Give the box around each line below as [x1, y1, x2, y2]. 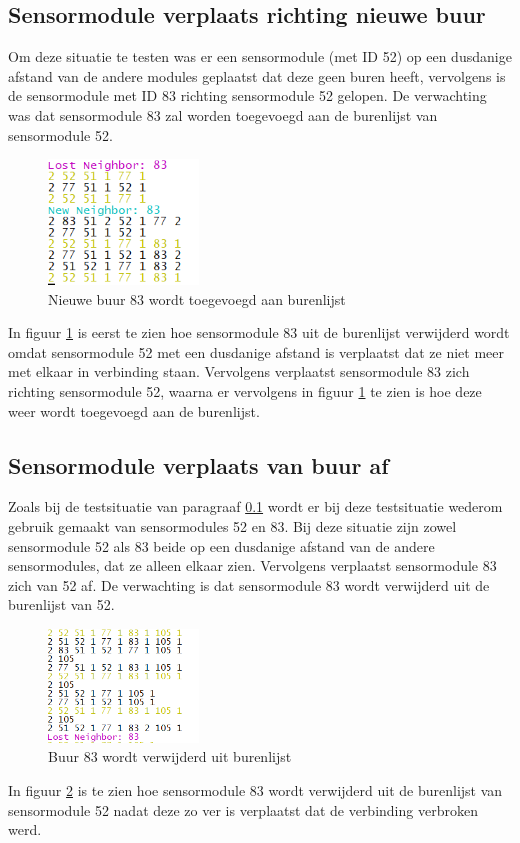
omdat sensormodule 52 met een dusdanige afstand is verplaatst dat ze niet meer [8, 341, 504, 362]
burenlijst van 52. [8, 594, 115, 615]
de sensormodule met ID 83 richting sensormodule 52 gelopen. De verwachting [8, 85, 487, 106]
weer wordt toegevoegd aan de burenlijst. [8, 400, 260, 421]
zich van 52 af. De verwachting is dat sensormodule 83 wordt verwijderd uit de [8, 574, 490, 595]
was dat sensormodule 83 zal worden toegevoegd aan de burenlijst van [8, 104, 438, 125]
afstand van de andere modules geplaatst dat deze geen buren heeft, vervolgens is [8, 65, 506, 86]
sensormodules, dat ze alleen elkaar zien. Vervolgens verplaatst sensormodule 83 [8, 555, 497, 576]
